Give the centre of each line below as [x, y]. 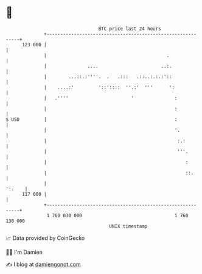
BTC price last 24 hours [130, 29]
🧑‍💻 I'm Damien [24, 252]
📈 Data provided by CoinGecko [45, 238]
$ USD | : [92, 119]
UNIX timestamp [128, 226]
